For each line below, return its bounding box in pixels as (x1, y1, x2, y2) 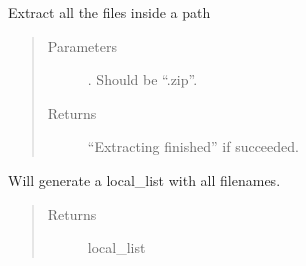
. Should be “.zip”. (87, 69, 198, 90)
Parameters (47, 35, 117, 56)
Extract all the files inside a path (8, 2, 211, 22)
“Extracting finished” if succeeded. (87, 136, 299, 157)
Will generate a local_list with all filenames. (8, 169, 281, 190)
